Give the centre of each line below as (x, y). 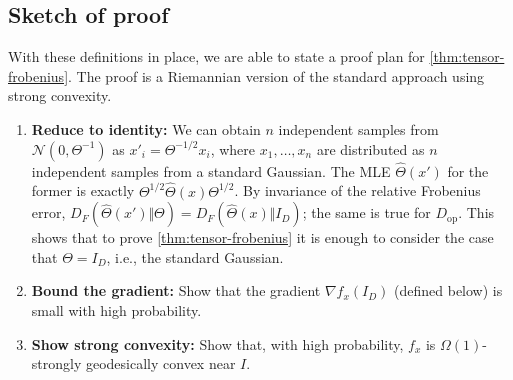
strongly (56, 363)
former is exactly (83, 190)
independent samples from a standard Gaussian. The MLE (211, 170)
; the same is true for (366, 212)
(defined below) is (448, 290)
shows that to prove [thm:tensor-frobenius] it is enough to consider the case (262, 237)
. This (476, 212)
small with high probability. (116, 309)
